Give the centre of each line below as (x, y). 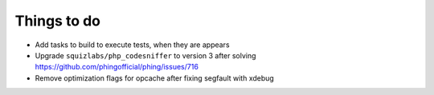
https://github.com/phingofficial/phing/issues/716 (117, 67)
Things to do (57, 21)
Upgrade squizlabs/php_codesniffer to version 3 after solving (145, 55)
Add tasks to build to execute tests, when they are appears (132, 45)
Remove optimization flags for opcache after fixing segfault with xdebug (155, 78)
